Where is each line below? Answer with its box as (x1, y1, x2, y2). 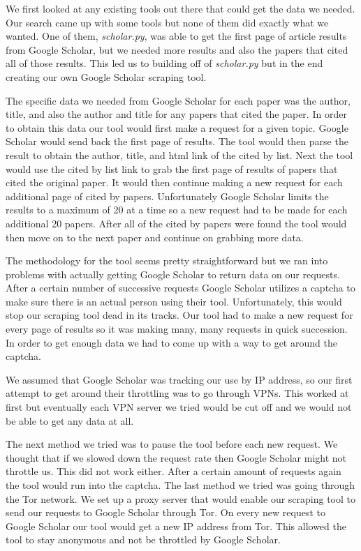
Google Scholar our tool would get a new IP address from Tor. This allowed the (6, 518, 346, 533)
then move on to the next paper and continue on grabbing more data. (6, 229, 304, 244)
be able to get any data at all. (6, 413, 134, 428)
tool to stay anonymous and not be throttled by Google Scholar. (6, 532, 281, 547)
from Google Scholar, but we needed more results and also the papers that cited (6, 42, 348, 56)
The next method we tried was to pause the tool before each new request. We (6, 437, 338, 451)
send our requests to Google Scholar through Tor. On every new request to (6, 505, 326, 520)
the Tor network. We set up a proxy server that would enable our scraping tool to (6, 491, 356, 506)
